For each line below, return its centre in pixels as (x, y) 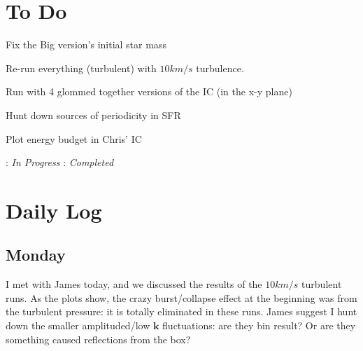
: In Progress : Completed (60, 162)
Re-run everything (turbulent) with (81, 68)
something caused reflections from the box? (98, 339)
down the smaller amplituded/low (78, 325)
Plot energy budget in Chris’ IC (74, 138)
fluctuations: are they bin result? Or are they (259, 325)
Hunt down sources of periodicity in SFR (93, 115)
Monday (36, 255)
